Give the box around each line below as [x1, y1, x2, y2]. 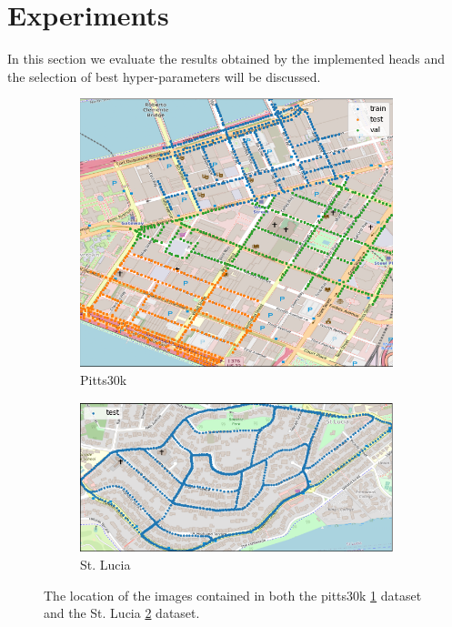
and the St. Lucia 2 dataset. [44, 603, 200, 622]
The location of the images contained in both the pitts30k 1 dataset [44, 585, 422, 604]
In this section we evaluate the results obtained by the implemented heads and [7, 49, 446, 68]
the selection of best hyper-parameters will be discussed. [7, 66, 321, 86]
